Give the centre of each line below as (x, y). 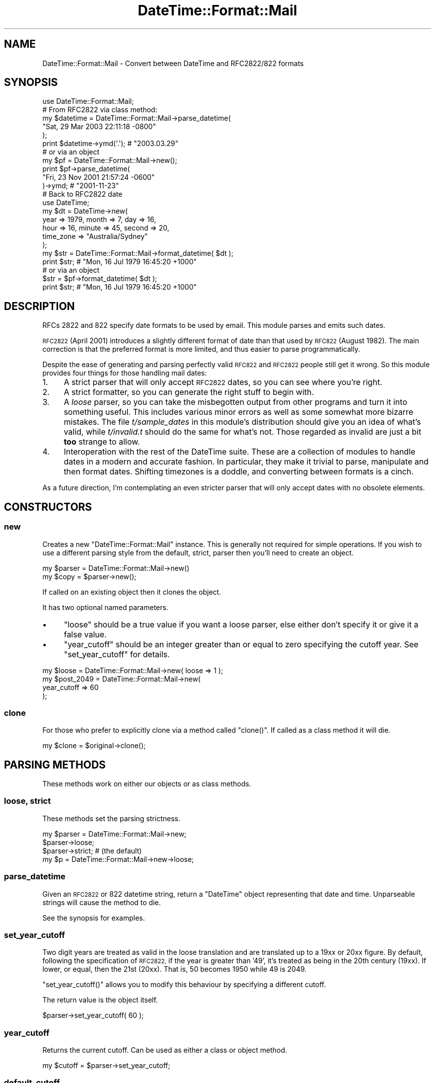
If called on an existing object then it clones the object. (132, 592)
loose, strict (28, 801)
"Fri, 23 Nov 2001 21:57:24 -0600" (99, 177)
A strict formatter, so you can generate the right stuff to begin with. (189, 392)
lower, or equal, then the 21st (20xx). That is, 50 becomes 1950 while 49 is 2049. (175, 969)
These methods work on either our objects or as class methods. (147, 784)
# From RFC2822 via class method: (100, 110)
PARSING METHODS (55, 765)
